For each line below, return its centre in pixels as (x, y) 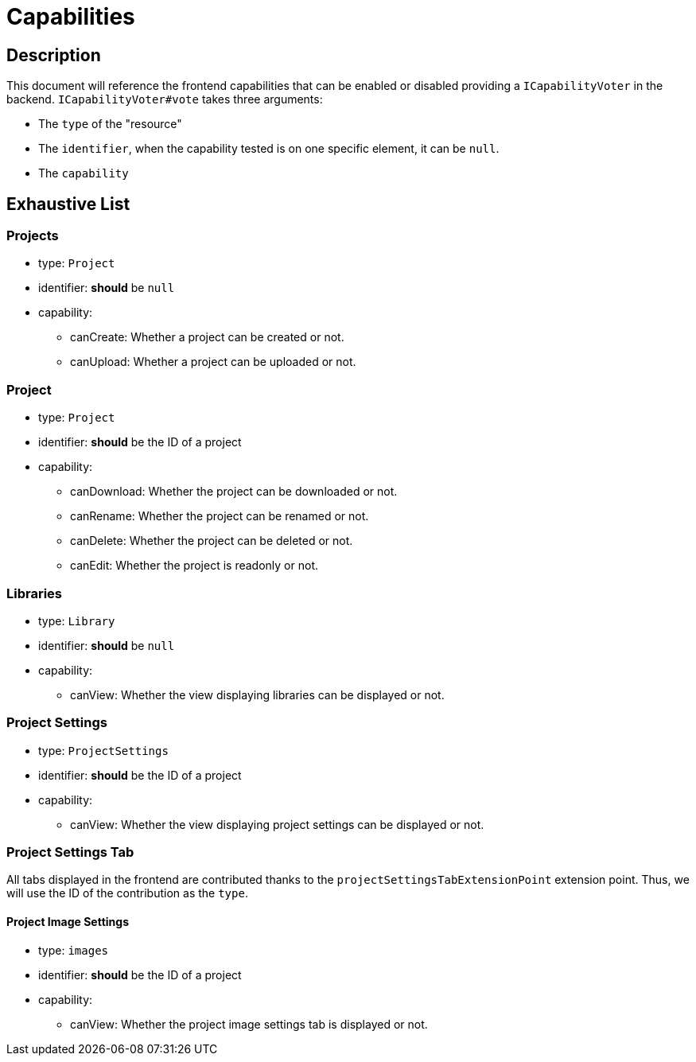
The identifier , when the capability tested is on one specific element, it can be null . (269, 149)
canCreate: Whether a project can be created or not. (207, 337)
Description (54, 55)
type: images (74, 950)
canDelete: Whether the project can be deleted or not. (212, 541)
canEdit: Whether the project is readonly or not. (194, 566)
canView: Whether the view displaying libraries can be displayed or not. (257, 694)
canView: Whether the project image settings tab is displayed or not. (249, 1024)
